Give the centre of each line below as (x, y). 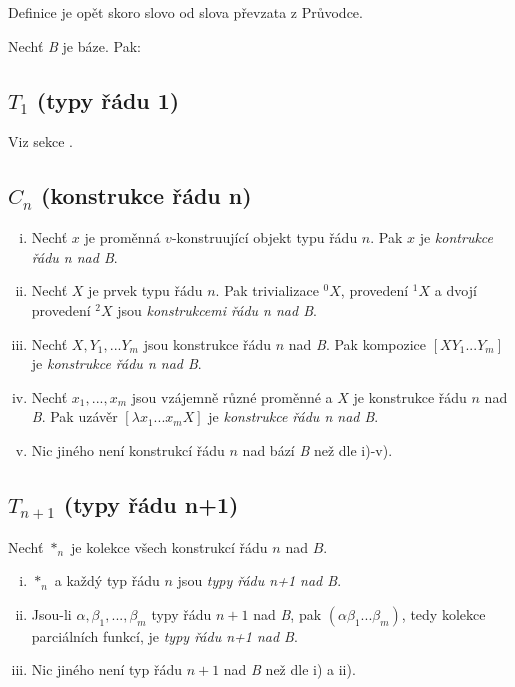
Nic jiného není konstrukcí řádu (128, 449)
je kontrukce (456, 237)
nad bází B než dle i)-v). (317, 449)
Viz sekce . (40, 141)
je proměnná (122, 237)
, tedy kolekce (443, 613)
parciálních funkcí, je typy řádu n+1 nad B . (164, 635)
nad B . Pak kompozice (357, 343)
